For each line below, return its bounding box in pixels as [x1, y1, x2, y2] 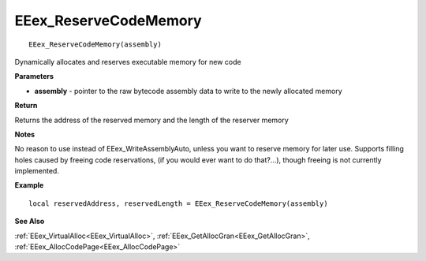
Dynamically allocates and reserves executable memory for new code [14, 57, 241, 66]
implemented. [14, 166, 59, 176]
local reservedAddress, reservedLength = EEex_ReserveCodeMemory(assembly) [28, 199, 328, 208]
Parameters [14, 72, 54, 81]
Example [14, 181, 44, 190]
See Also [14, 217, 45, 226]
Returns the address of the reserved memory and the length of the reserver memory [14, 115, 290, 125]
